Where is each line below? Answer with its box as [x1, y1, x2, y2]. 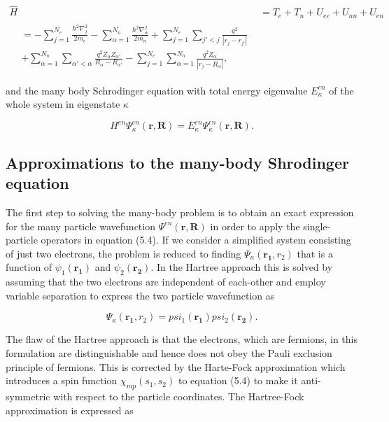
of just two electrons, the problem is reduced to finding [6, 246, 241, 260]
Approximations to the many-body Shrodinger [6, 151, 349, 173]
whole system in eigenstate [6, 97, 120, 111]
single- [303, 218, 331, 233]
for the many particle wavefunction [6, 218, 155, 233]
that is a [297, 246, 333, 260]
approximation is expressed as [6, 402, 134, 417]
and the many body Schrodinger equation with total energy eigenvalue [6, 83, 308, 97]
